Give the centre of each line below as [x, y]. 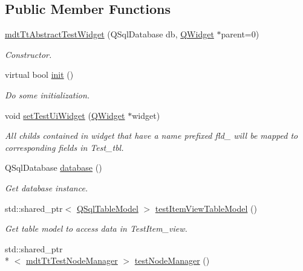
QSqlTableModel [107, 208]
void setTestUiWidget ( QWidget [65, 115]
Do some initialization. [47, 94]
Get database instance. [47, 187]
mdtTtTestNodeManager [72, 260]
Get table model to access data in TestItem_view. [96, 228]
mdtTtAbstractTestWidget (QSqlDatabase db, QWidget [109, 34]
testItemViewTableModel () [206, 208]
